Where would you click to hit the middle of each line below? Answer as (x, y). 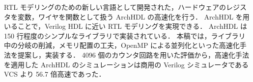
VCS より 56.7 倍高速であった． (55, 74)
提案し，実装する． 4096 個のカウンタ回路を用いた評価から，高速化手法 (133, 54)
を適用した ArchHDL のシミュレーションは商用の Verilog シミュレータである (126, 64)
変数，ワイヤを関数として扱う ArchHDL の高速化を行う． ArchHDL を (130, 16)
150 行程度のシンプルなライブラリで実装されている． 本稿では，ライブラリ (125, 35)
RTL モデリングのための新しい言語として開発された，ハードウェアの (115, 7)
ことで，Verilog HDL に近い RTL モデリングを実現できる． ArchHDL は (132, 26)
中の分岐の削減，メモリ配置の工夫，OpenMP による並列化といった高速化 (122, 45)
